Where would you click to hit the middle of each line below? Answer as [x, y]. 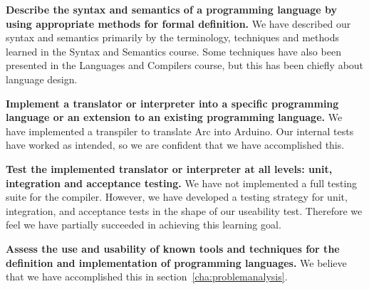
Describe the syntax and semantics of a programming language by [172, 9]
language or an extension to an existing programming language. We [174, 117]
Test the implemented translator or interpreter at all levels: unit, [169, 168]
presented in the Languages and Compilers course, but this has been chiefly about [185, 65]
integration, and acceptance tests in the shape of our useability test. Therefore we [184, 210]
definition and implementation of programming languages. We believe [176, 262]
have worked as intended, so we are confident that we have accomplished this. [175, 145]
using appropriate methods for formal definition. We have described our [178, 23]
